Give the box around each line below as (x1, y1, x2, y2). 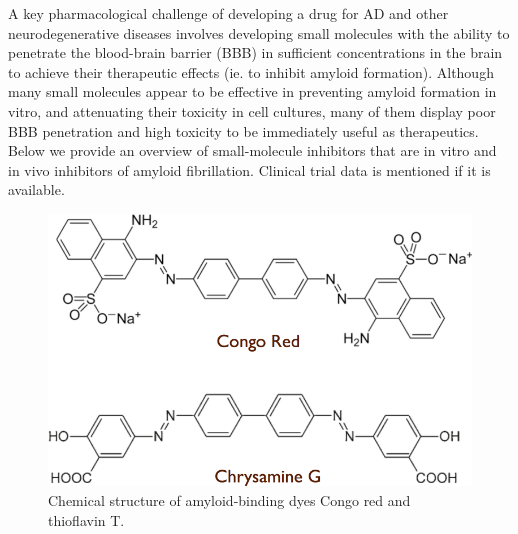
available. (8, 179, 65, 200)
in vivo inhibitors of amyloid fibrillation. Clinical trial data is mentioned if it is (8, 159, 491, 180)
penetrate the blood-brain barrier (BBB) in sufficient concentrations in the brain (8, 42, 503, 63)
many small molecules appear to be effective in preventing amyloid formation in (8, 81, 497, 102)
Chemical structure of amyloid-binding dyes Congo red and (48, 490, 411, 511)
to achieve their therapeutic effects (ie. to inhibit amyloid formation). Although (8, 61, 494, 82)
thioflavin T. (48, 509, 125, 530)
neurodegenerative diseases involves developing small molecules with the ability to (8, 22, 510, 43)
